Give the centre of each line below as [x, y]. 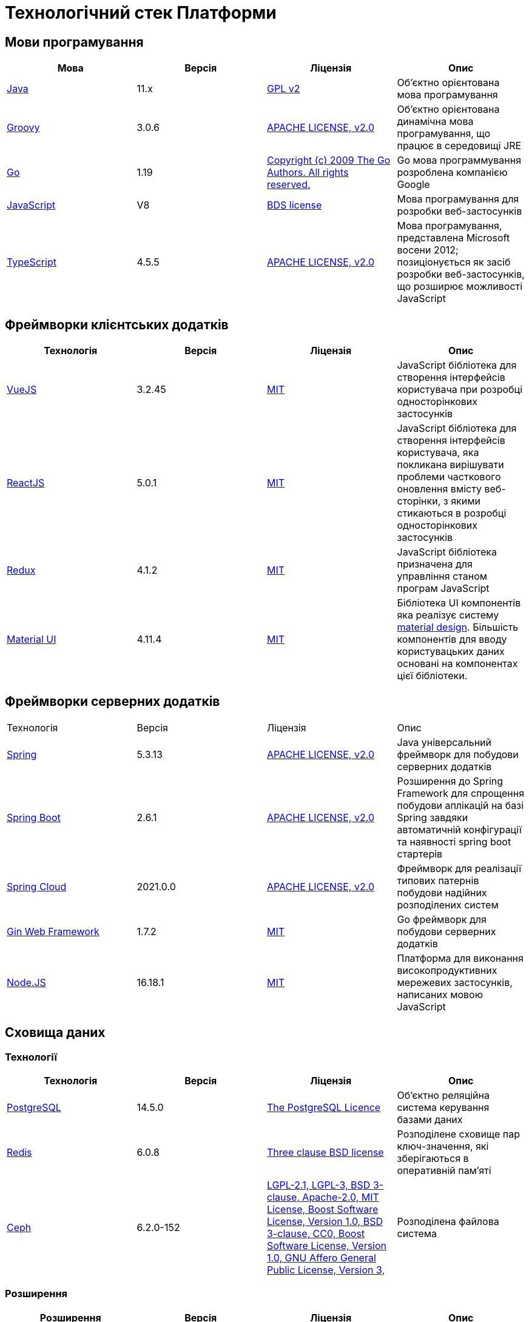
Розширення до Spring [450, 781]
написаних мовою [440, 994]
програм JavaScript [443, 589]
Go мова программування [459, 160]
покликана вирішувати [450, 465]
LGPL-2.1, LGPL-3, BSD [319, 1185]
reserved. [289, 185]
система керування [443, 1108]
